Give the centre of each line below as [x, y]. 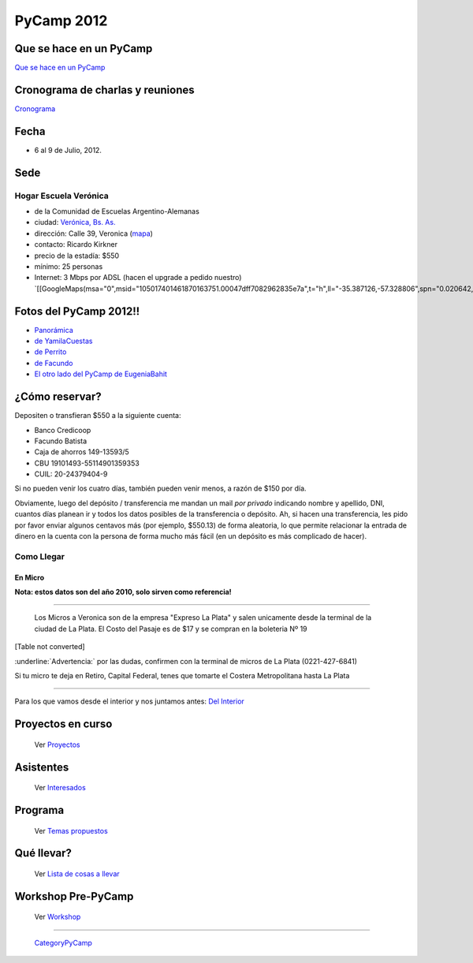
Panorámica [54, 330]
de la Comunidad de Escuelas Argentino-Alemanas [117, 211]
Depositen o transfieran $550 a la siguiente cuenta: [98, 416]
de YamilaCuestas [63, 341]
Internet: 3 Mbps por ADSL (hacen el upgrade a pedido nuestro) [138, 278]
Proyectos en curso [63, 724]
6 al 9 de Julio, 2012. [68, 150]
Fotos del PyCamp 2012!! [77, 311]
